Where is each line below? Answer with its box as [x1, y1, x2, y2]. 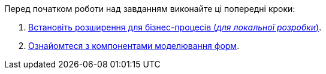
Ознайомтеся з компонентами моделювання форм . [28, 41, 240, 51]
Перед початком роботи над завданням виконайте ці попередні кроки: [4, 4, 295, 14]
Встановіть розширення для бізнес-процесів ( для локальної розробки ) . [28, 22, 322, 32]
